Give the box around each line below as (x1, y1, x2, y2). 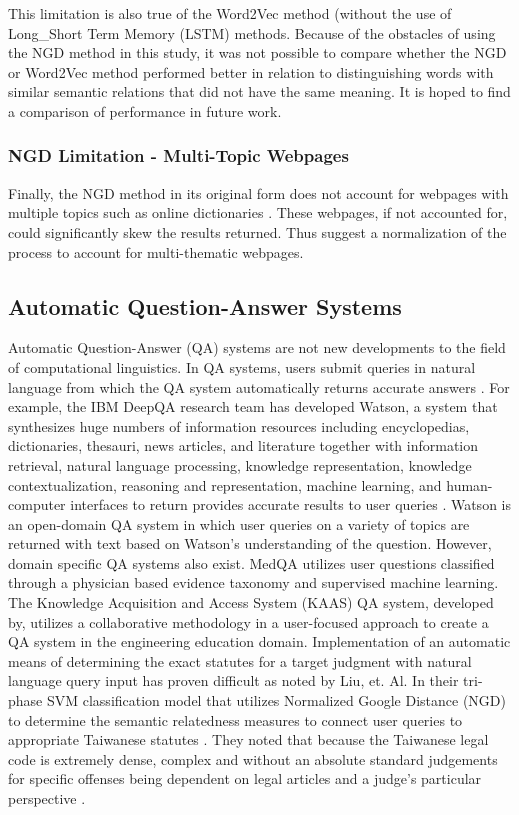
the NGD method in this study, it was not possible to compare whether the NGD (8, 42, 507, 63)
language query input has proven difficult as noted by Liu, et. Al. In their (8, 670, 459, 691)
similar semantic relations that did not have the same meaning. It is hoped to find (8, 81, 511, 102)
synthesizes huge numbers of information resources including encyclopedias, (8, 415, 470, 436)
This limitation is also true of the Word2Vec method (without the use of (8, 3, 452, 23)
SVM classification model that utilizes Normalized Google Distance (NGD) (46, 690, 506, 711)
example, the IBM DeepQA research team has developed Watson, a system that (8, 396, 498, 417)
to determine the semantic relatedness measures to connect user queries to (8, 709, 463, 730)
